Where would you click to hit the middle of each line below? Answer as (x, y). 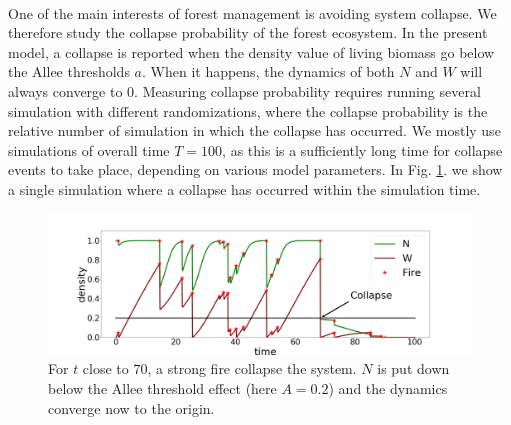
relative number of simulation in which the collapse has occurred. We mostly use (254, 130)
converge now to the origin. (131, 407)
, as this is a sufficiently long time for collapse (362, 149)
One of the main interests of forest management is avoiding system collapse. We (252, 12)
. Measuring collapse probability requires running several (307, 90)
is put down (413, 368)
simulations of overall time (89, 149)
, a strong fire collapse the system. (252, 368)
